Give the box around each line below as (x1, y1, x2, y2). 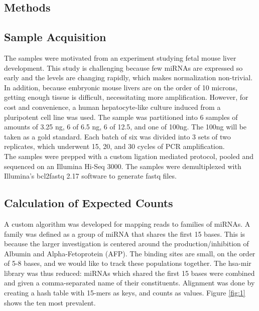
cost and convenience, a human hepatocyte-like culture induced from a (4, 101, 221, 112)
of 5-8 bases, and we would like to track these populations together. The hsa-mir (4, 258, 251, 268)
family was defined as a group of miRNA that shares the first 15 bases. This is (4, 228, 245, 239)
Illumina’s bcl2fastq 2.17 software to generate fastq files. (4, 171, 177, 181)
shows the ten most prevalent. (4, 297, 96, 307)
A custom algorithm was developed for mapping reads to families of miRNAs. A (4, 218, 250, 229)
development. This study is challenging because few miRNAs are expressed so (4, 62, 243, 73)
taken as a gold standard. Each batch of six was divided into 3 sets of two (4, 131, 231, 141)
